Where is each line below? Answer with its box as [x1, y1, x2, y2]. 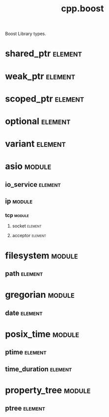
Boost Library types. [5, 31, 47, 37]
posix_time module [5, 328, 80, 340]
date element [5, 309, 43, 317]
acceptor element [12, 233, 47, 239]
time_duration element [5, 365, 72, 373]
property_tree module [5, 384, 91, 396]
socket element [12, 223, 42, 229]
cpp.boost [61, 3, 104, 14]
